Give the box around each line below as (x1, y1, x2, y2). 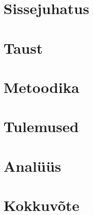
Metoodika (3, 76, 79, 97)
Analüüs (3, 155, 61, 176)
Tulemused (3, 116, 79, 137)
